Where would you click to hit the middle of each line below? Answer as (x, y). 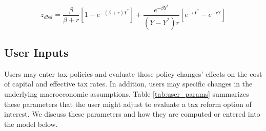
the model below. (31, 124)
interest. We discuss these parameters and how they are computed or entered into (132, 114)
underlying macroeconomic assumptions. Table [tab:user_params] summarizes (127, 93)
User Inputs (36, 52)
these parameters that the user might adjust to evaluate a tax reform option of (128, 104)
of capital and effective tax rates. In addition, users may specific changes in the (128, 84)
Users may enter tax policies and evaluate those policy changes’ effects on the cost (133, 73)
